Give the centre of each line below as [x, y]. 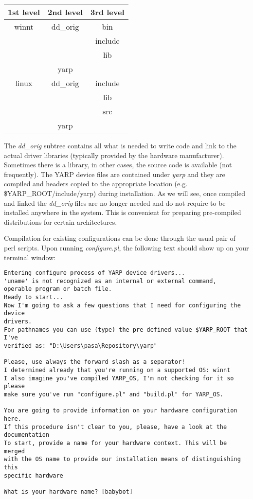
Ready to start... [34, 297]
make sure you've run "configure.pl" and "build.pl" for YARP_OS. [114, 394]
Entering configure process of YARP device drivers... [95, 273]
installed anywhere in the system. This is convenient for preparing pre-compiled [123, 212]
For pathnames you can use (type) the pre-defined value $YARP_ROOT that [126, 330]
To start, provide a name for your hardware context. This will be [116, 443]
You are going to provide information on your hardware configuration [121, 411]
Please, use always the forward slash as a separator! [95, 362]
